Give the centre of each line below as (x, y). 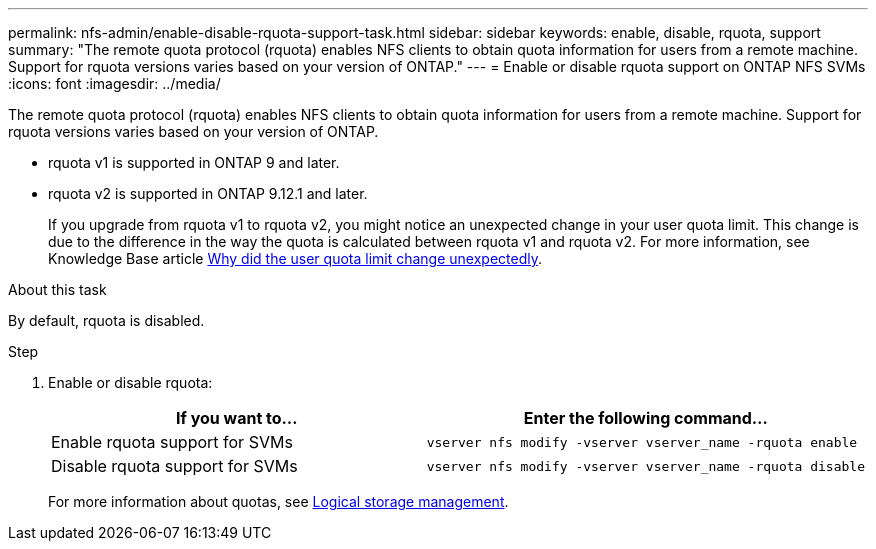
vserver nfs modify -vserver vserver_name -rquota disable (645, 466)
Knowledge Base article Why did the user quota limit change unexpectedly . (295, 258)
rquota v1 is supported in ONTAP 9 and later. (194, 162)
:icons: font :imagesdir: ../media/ (114, 83)
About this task (57, 289)
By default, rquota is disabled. (106, 320)
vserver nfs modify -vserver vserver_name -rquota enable (642, 442)
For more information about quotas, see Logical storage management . (278, 501)
